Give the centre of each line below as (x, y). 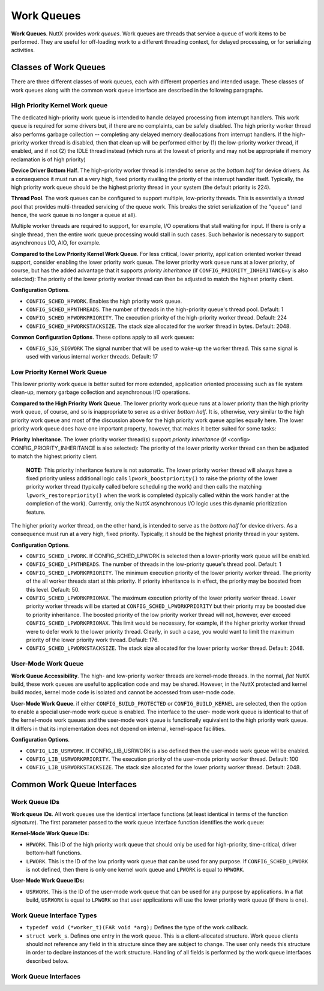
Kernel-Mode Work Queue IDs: (50, 833)
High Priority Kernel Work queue (59, 106)
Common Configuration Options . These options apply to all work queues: (103, 337)
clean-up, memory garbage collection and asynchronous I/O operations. (100, 392)
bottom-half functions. (54, 853)
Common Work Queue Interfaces (74, 784)
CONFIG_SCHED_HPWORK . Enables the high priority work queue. (104, 301)
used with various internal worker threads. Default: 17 (92, 356)
